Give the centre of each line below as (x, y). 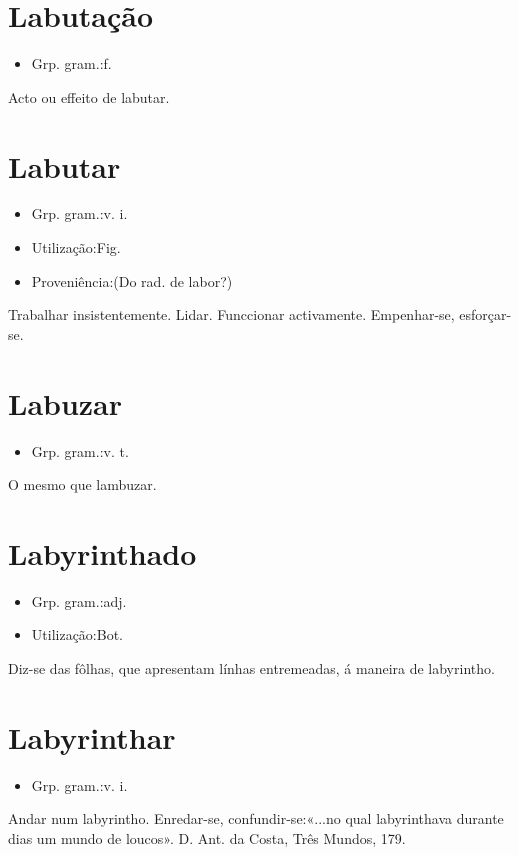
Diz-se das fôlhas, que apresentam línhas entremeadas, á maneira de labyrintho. (251, 668)
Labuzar (65, 402)
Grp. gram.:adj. (79, 600)
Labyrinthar (92, 736)
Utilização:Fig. (76, 247)
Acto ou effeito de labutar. (89, 96)
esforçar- (485, 314)
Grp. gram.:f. (71, 63)
